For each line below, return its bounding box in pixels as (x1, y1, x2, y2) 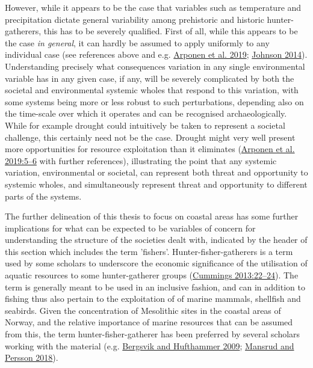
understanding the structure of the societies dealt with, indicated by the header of (5, 233, 308, 246)
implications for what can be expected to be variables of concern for (5, 221, 256, 234)
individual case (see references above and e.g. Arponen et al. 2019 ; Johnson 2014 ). (5, 48, 308, 61)
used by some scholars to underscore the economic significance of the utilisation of (5, 257, 308, 269)
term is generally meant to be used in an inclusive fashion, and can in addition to (5, 280, 305, 293)
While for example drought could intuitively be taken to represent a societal (5, 118, 285, 131)
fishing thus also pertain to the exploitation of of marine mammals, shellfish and (5, 292, 301, 305)
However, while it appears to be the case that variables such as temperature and (5, 1, 302, 13)
